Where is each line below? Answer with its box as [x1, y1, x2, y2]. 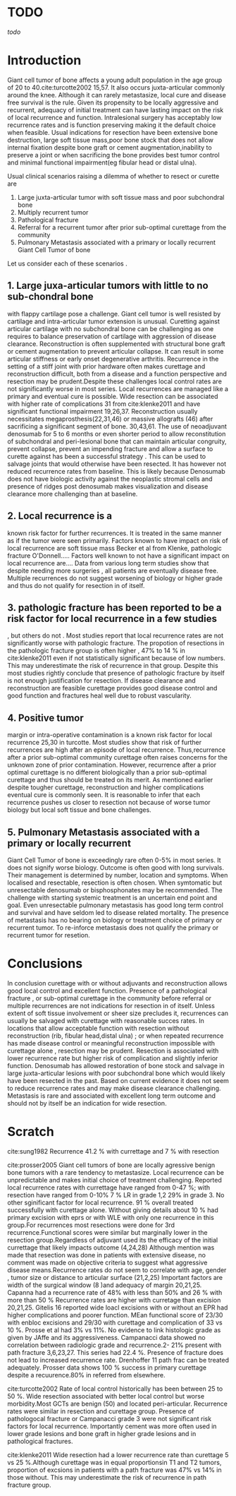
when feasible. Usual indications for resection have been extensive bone [7, 128, 218, 136]
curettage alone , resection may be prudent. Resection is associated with [7, 1046, 219, 1055]
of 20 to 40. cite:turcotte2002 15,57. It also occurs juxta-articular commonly [7, 83, 225, 92]
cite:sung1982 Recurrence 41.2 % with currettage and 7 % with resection [7, 1147, 220, 1155]
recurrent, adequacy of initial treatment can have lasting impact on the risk [7, 105, 224, 114]
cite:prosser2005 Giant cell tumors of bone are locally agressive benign [7, 1161, 216, 1169]
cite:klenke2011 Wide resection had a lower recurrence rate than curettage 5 [7, 1450, 229, 1459]
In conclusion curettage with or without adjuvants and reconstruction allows [7, 979, 228, 987]
